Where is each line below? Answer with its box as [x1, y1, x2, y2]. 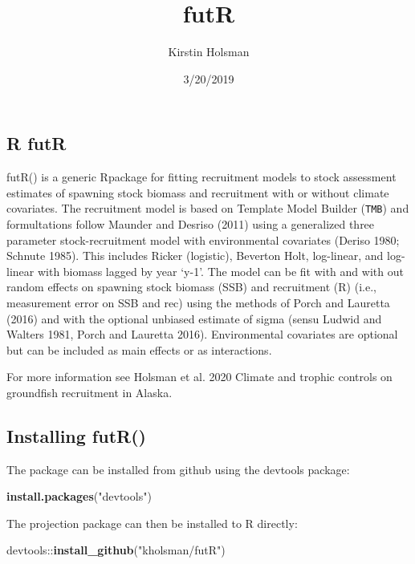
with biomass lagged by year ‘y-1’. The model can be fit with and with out [37, 262, 404, 279]
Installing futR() [6, 423, 146, 448]
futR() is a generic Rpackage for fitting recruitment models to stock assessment [6, 168, 397, 185]
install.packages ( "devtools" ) [6, 488, 152, 505]
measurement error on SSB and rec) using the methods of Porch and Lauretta [6, 294, 390, 310]
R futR [6, 131, 67, 156]
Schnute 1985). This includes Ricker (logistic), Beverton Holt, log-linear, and [6, 247, 384, 264]
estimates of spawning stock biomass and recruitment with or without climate [6, 184, 389, 201]
